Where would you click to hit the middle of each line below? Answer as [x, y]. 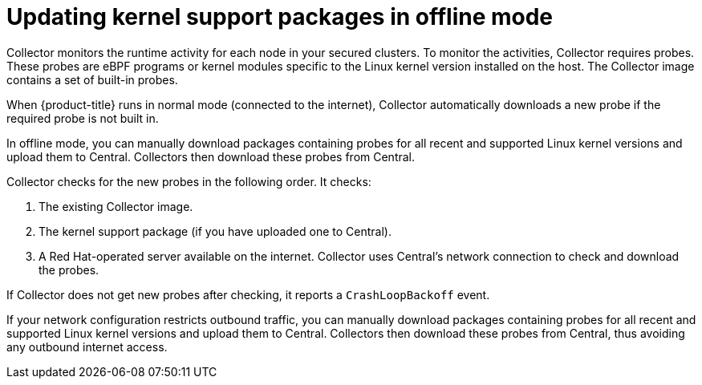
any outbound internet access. [87, 346]
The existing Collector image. [116, 206]
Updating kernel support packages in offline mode [280, 17]
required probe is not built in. [83, 118]
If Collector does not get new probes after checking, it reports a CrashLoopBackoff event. [248, 294]
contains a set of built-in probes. [92, 79]
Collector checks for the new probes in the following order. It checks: [189, 181]
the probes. [69, 269]
